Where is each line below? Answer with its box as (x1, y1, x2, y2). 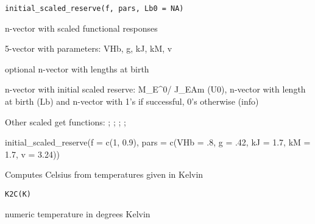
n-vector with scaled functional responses (5, 21, 158, 34)
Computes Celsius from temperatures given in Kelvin (5, 168, 204, 181)
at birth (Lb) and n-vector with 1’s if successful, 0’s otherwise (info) (5, 95, 259, 108)
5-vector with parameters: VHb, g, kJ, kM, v (5, 42, 172, 55)
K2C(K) (5, 190, 31, 198)
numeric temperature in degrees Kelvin (5, 207, 150, 220)
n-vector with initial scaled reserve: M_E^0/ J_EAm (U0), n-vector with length (5, 83, 306, 96)
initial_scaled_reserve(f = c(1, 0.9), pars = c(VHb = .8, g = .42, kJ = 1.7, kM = (5, 136, 311, 149)
